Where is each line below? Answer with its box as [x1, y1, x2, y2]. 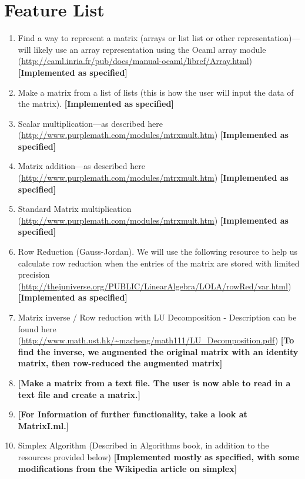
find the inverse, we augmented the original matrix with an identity [18, 345, 299, 357]
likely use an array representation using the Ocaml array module [33, 43, 266, 55]
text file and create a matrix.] [18, 388, 140, 400]
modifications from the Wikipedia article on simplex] [18, 462, 237, 474]
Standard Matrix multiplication [18, 203, 132, 215]
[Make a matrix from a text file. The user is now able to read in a [18, 376, 291, 389]
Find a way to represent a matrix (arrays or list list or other [18, 32, 235, 44]
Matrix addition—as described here [18, 160, 145, 172]
